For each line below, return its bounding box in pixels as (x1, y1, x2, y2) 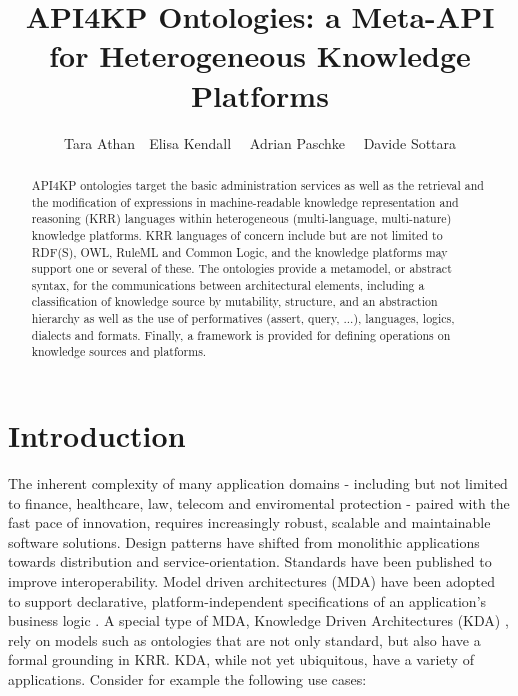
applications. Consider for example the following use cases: (8, 668, 367, 689)
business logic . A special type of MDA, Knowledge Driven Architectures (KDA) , (8, 610, 509, 631)
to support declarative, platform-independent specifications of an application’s (8, 590, 487, 611)
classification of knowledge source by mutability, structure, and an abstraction (31, 293, 438, 310)
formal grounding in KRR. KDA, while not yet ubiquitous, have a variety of (8, 649, 474, 670)
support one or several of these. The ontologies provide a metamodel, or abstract (31, 260, 452, 277)
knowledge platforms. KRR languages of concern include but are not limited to (31, 226, 443, 243)
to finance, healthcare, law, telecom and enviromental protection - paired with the (8, 492, 510, 513)
